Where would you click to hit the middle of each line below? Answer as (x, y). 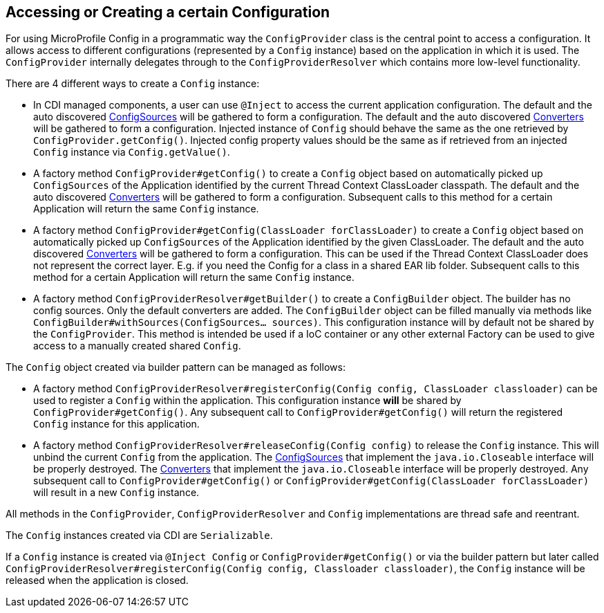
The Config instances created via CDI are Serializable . (139, 536)
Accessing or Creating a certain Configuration (168, 12)
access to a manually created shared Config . (137, 346)
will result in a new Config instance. (116, 493)
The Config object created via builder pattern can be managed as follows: (176, 367)
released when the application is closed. (97, 580)
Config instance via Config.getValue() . (132, 152)
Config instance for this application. (116, 424)
